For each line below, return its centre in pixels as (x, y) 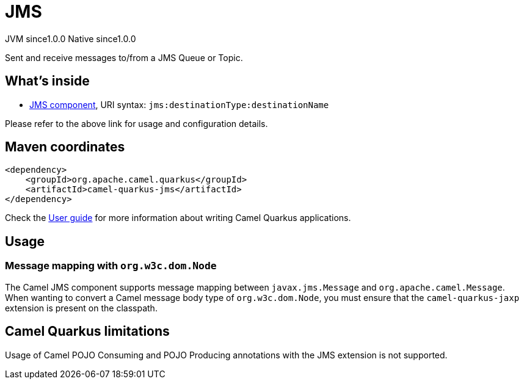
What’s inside (47, 81)
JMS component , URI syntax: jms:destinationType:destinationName (179, 104)
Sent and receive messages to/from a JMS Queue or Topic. (124, 57)
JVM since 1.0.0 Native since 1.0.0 (71, 38)
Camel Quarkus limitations (87, 331)
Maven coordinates (65, 147)
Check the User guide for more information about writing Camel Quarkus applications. (178, 218)
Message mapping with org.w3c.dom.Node (111, 266)
